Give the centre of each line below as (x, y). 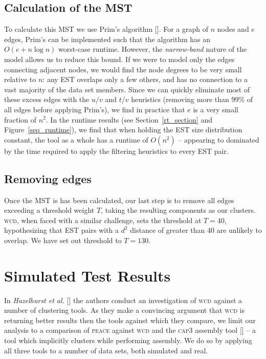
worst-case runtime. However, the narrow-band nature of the (152, 49)
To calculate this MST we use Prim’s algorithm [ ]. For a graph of (106, 29)
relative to (20, 79)
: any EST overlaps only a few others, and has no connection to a (145, 79)
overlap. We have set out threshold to (63, 240)
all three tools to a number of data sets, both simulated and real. (106, 350)
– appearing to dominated (219, 139)
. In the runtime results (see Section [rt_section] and (129, 119)
